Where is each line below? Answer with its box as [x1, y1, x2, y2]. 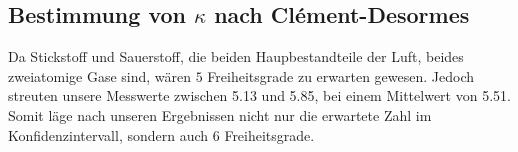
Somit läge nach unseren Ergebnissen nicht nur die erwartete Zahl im [8, 104, 432, 125]
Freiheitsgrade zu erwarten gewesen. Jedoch [207, 65, 475, 86]
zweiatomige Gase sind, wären [8, 65, 192, 86]
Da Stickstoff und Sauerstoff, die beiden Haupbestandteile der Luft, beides [8, 46, 464, 67]
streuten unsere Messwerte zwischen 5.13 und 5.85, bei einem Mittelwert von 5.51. [8, 85, 511, 106]
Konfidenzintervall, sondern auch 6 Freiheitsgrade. [8, 124, 315, 145]
